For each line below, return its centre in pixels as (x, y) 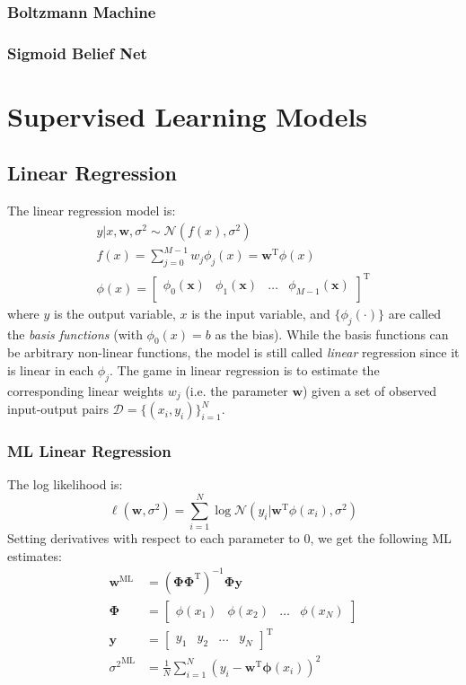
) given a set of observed (370, 390)
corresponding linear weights (86, 390)
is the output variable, (115, 313)
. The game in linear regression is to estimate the (245, 369)
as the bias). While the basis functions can (332, 334)
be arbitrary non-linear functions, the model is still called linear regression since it (233, 352)
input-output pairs (58, 409)
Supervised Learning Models (188, 115)
